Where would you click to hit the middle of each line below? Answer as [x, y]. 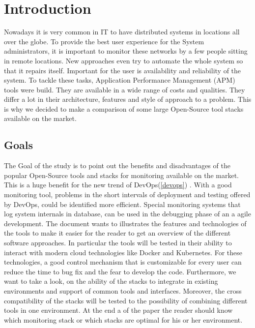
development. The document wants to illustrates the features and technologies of [125, 223]
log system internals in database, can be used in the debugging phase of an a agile [127, 214]
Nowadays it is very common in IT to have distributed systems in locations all [122, 32]
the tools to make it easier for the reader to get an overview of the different [117, 233]
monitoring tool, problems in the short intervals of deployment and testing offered [127, 194]
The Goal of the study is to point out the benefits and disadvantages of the [117, 165]
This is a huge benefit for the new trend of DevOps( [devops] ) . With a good [118, 185]
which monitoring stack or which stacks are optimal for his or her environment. [123, 319]
